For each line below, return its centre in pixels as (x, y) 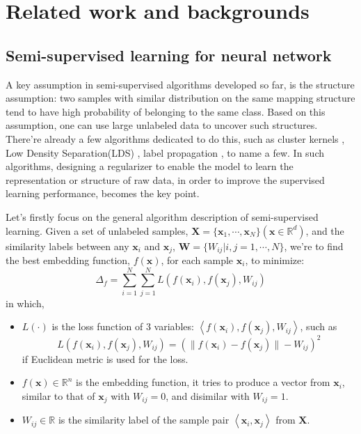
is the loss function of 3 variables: (123, 326)
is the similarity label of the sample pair (144, 420)
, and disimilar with (208, 395)
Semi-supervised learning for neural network (169, 55)
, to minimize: (275, 259)
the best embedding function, (68, 259)
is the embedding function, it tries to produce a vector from (203, 382)
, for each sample (197, 259)
